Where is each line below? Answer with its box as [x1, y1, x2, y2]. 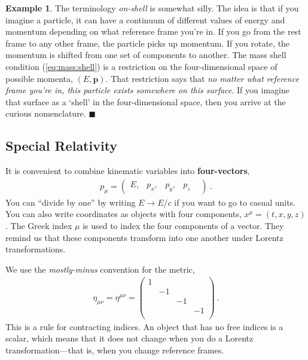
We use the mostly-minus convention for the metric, [5, 263, 195, 275]
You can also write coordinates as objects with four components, [5, 208, 242, 220]
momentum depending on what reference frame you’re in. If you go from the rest [5, 25, 301, 38]
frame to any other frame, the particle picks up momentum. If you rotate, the [5, 36, 290, 49]
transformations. [5, 243, 66, 255]
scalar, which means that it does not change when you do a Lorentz [5, 332, 254, 344]
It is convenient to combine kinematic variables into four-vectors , [5, 164, 250, 177]
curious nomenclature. [5, 107, 86, 120]
